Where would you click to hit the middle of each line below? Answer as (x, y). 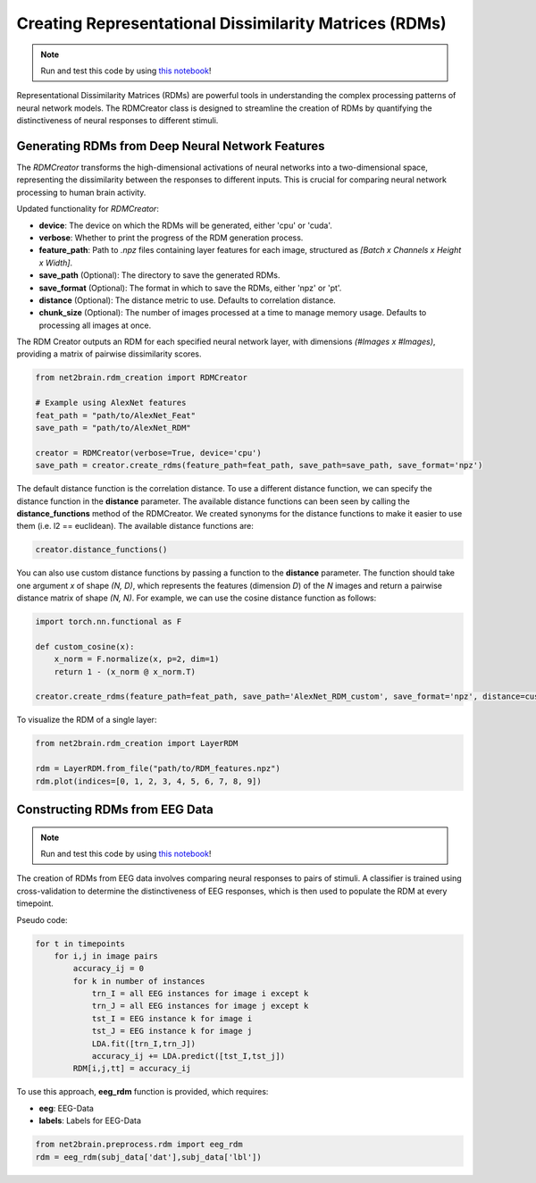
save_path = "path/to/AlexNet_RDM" (113, 428)
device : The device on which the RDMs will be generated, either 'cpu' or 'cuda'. (185, 225)
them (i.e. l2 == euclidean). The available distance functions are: (135, 526)
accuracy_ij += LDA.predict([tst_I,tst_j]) (188, 1056)
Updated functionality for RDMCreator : (88, 209)
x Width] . (56, 263)
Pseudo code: (42, 919)
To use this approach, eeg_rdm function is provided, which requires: (142, 1092)
